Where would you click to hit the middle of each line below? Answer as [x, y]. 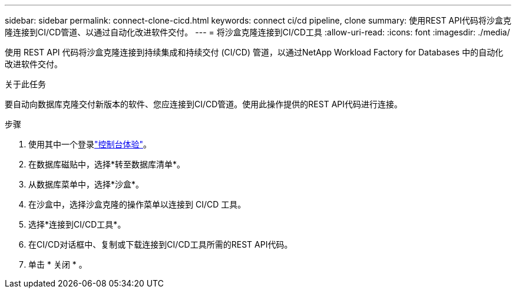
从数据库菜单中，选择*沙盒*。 [86, 184]
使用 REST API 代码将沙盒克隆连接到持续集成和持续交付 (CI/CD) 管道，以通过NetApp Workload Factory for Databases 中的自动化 [254, 52]
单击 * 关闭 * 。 [58, 264]
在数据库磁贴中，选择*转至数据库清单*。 [107, 164]
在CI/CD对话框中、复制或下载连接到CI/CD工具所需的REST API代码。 [161, 244]
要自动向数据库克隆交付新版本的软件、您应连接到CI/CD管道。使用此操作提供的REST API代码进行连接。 [204, 104]
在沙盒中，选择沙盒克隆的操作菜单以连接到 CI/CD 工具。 [137, 204]
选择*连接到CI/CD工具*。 [77, 224]
